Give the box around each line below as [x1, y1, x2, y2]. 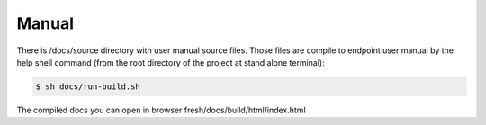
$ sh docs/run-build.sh [35, 81, 141, 92]
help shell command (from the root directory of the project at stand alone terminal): [16, 57, 326, 67]
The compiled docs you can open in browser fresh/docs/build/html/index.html [16, 104, 306, 115]
